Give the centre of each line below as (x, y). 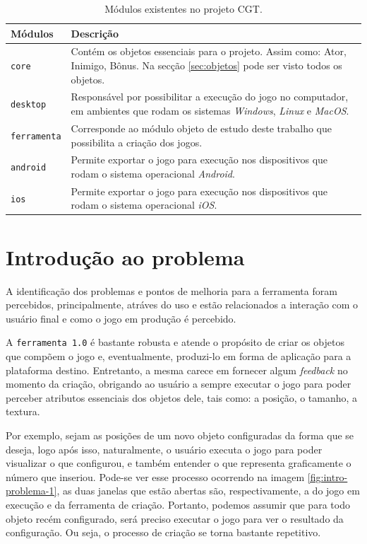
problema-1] (31, 491)
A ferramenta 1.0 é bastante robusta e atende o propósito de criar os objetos (175, 342)
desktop (29, 105)
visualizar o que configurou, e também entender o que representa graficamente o (179, 463)
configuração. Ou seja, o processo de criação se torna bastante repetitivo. (163, 532)
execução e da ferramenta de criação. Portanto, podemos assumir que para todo (178, 504)
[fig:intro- (327, 476)
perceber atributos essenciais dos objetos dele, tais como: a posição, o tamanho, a (182, 397)
